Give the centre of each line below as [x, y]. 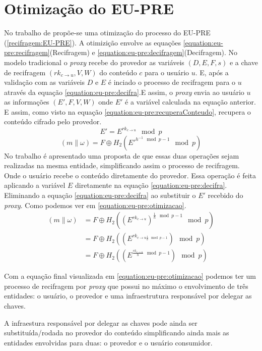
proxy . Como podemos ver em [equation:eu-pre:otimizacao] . [95, 205]
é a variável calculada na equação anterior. [190, 102]
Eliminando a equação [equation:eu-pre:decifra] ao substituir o [100, 195]
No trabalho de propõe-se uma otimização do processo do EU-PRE [107, 33]
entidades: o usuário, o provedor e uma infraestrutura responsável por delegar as [128, 296]
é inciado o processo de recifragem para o [172, 82]
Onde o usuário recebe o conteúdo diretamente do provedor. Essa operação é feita [130, 175]
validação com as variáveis [44, 82]
